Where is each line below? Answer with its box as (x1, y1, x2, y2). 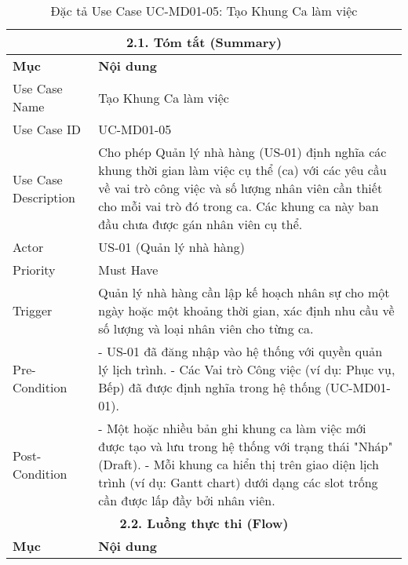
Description (13, 188, 75, 206)
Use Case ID (13, 120, 82, 138)
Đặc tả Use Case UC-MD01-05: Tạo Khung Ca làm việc (50, 2, 358, 20)
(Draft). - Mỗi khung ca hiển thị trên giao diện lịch (98, 455, 379, 473)
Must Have (98, 261, 158, 279)
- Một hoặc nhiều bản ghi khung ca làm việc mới (98, 419, 366, 437)
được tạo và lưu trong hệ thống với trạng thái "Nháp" (98, 437, 393, 455)
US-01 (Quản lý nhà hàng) (98, 238, 245, 256)
